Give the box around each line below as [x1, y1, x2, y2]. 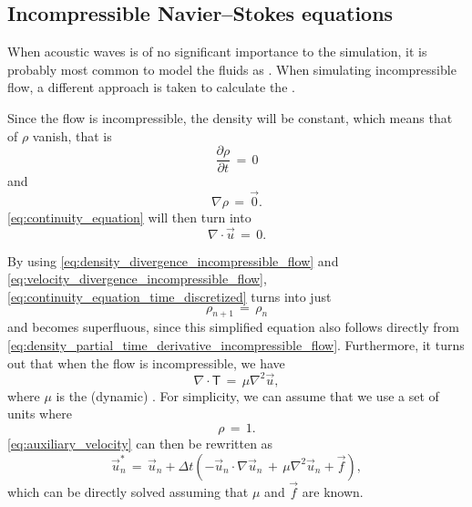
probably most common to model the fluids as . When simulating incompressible [7, 59, 457, 78]
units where [7, 404, 72, 423]
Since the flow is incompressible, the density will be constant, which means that [7, 108, 453, 127]
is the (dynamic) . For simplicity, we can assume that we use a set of [56, 386, 439, 405]
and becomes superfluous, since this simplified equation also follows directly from [7, 317, 459, 336]
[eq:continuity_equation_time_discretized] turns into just [7, 287, 332, 306]
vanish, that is [32, 126, 112, 145]
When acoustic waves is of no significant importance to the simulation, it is [7, 42, 427, 61]
